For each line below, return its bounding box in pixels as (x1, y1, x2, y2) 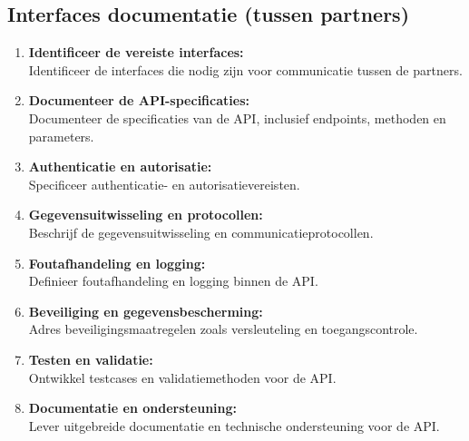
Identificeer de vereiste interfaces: (28, 43, 244, 62)
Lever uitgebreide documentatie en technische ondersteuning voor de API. (28, 416, 440, 435)
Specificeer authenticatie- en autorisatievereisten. (28, 174, 300, 193)
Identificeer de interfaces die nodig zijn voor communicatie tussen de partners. (28, 60, 463, 79)
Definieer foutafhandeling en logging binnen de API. (28, 271, 318, 290)
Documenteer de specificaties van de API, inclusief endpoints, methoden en (28, 108, 446, 127)
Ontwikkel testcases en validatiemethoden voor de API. (28, 367, 337, 387)
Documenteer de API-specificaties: (28, 91, 249, 110)
